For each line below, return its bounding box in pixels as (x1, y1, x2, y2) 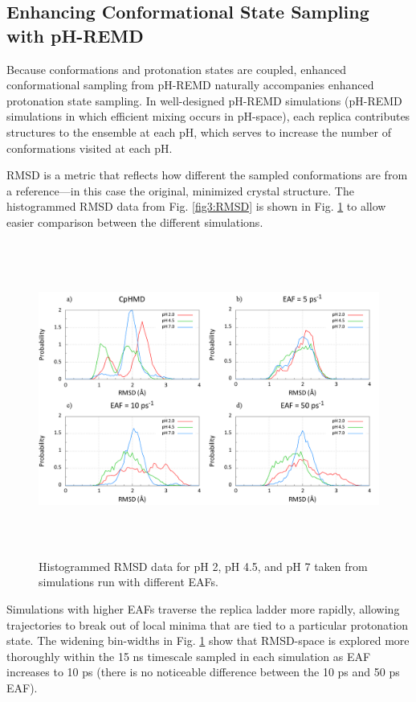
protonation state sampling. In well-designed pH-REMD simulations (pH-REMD (6, 92, 402, 109)
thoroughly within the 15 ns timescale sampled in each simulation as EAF (6, 647, 371, 664)
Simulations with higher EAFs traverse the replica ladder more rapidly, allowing (6, 601, 400, 618)
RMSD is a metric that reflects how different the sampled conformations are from (6, 166, 408, 183)
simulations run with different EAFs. (39, 573, 218, 590)
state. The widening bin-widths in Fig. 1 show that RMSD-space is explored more (6, 632, 410, 649)
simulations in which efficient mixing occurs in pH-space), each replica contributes (6, 108, 410, 125)
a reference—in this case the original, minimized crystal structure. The (6, 182, 354, 199)
